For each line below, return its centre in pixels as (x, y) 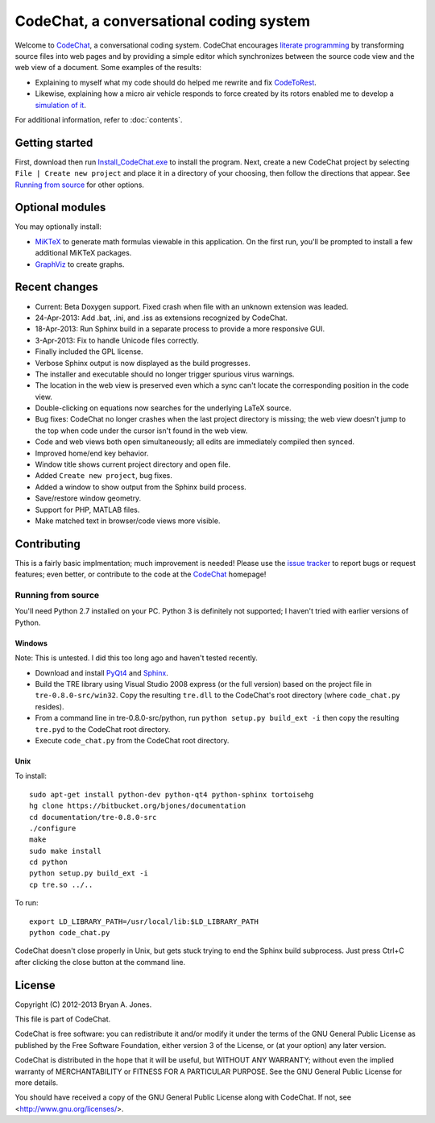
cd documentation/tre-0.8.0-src (93, 817)
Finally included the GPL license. (89, 351)
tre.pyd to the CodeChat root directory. (103, 729)
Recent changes (56, 287)
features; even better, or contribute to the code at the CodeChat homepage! (141, 574)
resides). (50, 706)
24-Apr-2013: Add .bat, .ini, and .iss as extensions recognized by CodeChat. (161, 318)
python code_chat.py (70, 933)
